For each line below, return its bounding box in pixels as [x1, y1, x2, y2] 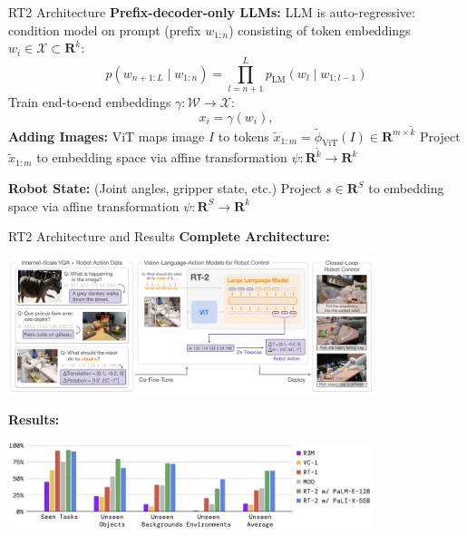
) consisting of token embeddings [229, 20, 411, 39]
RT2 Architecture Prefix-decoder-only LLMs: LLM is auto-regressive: [8, 3, 415, 21]
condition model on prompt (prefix [8, 20, 201, 39]
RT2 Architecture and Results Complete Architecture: [8, 227, 330, 246]
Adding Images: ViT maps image [8, 126, 205, 145]
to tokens [218, 126, 269, 145]
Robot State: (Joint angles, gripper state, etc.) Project [8, 179, 322, 198]
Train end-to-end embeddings [8, 92, 171, 111]
